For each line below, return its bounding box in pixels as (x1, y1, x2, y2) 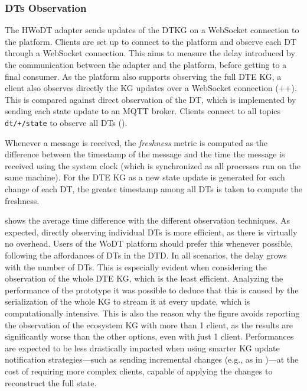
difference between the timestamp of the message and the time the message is (5, 148, 285, 160)
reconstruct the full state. (5, 376, 97, 389)
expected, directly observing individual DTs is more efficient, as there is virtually (5, 225, 298, 238)
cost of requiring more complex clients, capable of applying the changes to (5, 364, 273, 377)
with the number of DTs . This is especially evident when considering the (5, 260, 267, 273)
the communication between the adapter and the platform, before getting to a (5, 59, 287, 70)
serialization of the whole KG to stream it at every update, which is (5, 295, 250, 308)
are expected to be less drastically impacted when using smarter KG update (5, 341, 280, 354)
